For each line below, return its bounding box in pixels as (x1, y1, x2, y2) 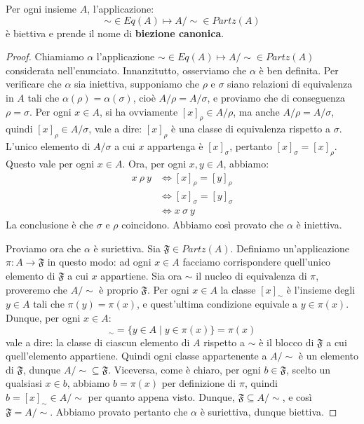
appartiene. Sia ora (100, 268, 182, 283)
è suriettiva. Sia (93, 240, 161, 255)
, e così (282, 389, 312, 404)
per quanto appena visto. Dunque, (88, 389, 235, 404)
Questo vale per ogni (6, 156, 95, 170)
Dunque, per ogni (6, 310, 81, 324)
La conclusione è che (6, 217, 94, 232)
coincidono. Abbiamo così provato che (121, 217, 284, 232)
